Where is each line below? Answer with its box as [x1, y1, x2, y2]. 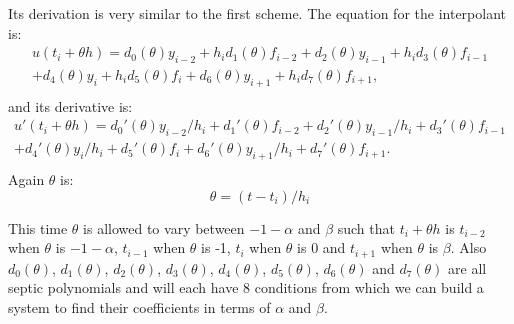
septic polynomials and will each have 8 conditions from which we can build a [8, 277, 484, 298]
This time [8, 217, 68, 238]
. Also [450, 237, 487, 258]
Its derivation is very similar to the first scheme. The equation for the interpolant [8, 3, 506, 23]
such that [337, 217, 395, 238]
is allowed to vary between [83, 217, 245, 238]
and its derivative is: [8, 95, 133, 116]
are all [448, 257, 487, 278]
